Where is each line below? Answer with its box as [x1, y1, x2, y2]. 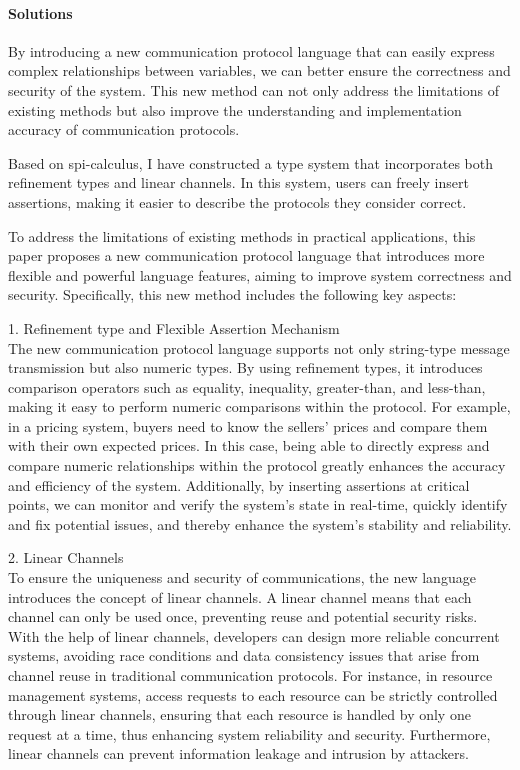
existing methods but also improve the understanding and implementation [8, 99, 462, 120]
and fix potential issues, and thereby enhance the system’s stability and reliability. [8, 513, 512, 534]
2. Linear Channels [8, 547, 124, 568]
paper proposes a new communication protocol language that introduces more [8, 245, 485, 266]
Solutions [8, 2, 73, 23]
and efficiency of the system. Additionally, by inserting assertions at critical [8, 474, 470, 495]
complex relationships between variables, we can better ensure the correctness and [8, 60, 511, 81]
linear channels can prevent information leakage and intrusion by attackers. [8, 743, 469, 764]
